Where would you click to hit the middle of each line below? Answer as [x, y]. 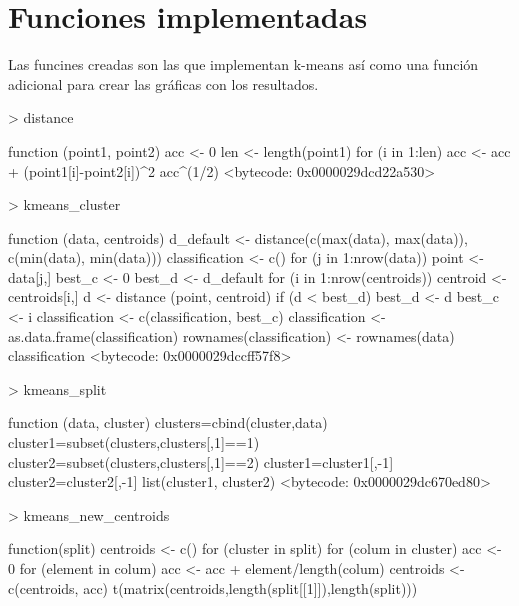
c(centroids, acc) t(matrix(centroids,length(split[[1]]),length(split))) [213, 587]
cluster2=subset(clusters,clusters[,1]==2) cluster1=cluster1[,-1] [201, 461]
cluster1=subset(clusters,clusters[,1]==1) [134, 442]
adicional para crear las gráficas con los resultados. [163, 83]
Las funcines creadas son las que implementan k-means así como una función [243, 64]
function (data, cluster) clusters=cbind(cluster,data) [168, 422]
